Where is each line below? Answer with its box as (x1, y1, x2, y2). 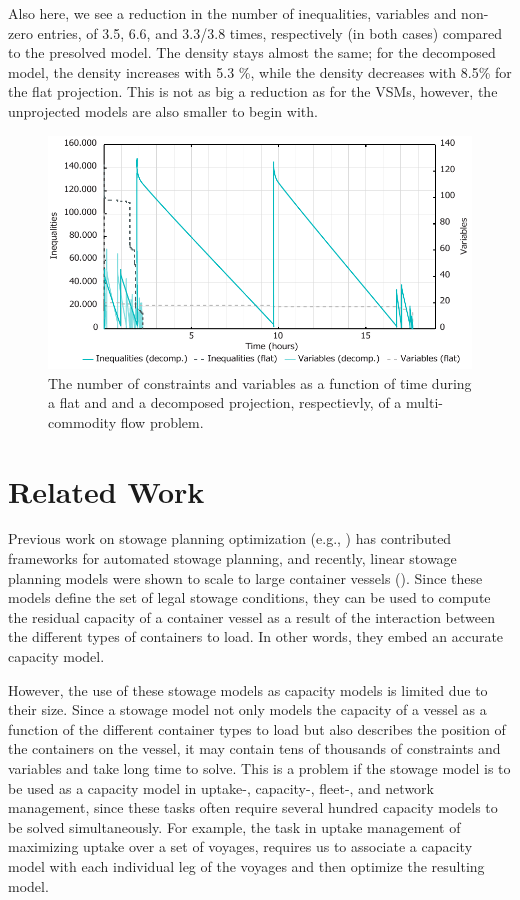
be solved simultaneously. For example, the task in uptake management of (8, 816, 461, 837)
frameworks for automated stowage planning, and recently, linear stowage (8, 548, 457, 569)
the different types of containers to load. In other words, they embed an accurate (8, 626, 504, 647)
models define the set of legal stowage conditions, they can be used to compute (8, 587, 491, 608)
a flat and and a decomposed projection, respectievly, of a (48, 392, 402, 413)
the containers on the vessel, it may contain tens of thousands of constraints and (8, 738, 501, 759)
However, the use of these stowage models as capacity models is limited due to (8, 679, 488, 700)
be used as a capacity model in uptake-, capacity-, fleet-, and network (8, 777, 434, 798)
